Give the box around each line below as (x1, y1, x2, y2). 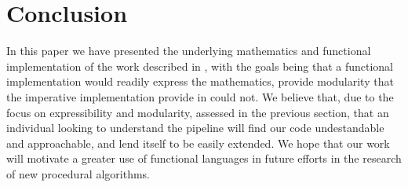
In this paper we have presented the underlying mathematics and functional (6, 42, 371, 59)
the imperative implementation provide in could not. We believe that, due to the (6, 88, 394, 104)
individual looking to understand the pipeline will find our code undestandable (6, 119, 384, 136)
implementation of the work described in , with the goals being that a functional (6, 57, 393, 74)
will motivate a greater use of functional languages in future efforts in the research (6, 150, 402, 167)
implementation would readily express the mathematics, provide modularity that (6, 73, 394, 90)
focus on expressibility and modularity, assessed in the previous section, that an (6, 104, 389, 120)
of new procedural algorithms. (6, 165, 150, 181)
